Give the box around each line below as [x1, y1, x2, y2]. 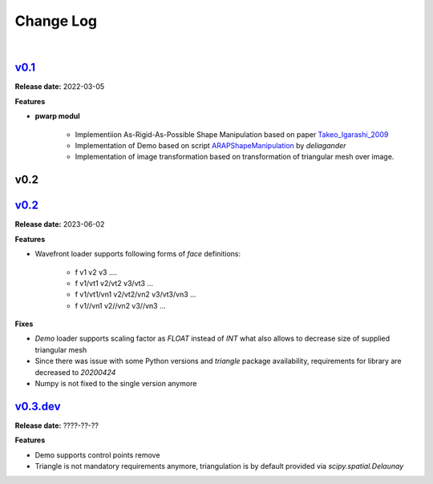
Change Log [14, 12, 98, 30]
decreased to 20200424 [34, 367, 116, 377]
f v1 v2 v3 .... [75, 267, 118, 276]
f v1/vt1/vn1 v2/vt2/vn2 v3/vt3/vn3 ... [75, 289, 196, 300]
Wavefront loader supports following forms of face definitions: [34, 249, 241, 259]
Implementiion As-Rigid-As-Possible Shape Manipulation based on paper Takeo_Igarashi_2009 [75, 129, 389, 139]
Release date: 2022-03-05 [14, 82, 105, 91]
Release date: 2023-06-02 [14, 220, 105, 229]
